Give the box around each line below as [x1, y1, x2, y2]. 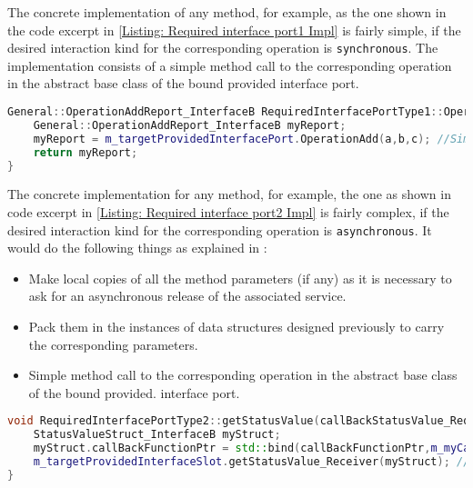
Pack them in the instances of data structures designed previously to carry [28, 317, 445, 336]
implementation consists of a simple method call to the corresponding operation [7, 55, 452, 75]
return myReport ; [33, 145, 138, 159]
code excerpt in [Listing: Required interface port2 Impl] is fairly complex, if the [7, 203, 449, 221]
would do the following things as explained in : [7, 238, 267, 257]
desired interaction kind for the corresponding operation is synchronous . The [7, 38, 438, 57]
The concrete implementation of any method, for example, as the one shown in [7, 3, 447, 21]
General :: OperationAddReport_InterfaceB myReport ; [33, 118, 347, 132]
